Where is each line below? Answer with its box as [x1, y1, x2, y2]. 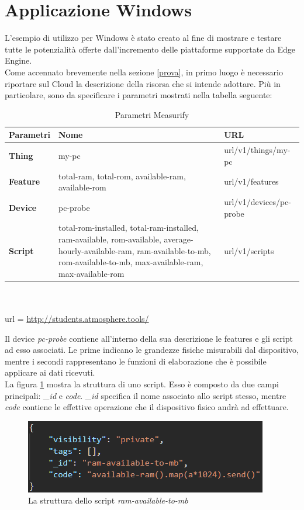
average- [164, 233, 194, 245]
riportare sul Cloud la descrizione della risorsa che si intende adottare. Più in [5, 77, 281, 89]
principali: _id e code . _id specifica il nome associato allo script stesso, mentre [5, 389, 286, 401]
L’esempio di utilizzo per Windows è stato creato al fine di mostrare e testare [5, 32, 282, 44]
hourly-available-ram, [58, 244, 134, 256]
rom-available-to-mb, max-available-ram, [58, 256, 203, 268]
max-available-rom [58, 267, 125, 279]
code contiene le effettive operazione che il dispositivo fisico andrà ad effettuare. [5, 401, 289, 413]
